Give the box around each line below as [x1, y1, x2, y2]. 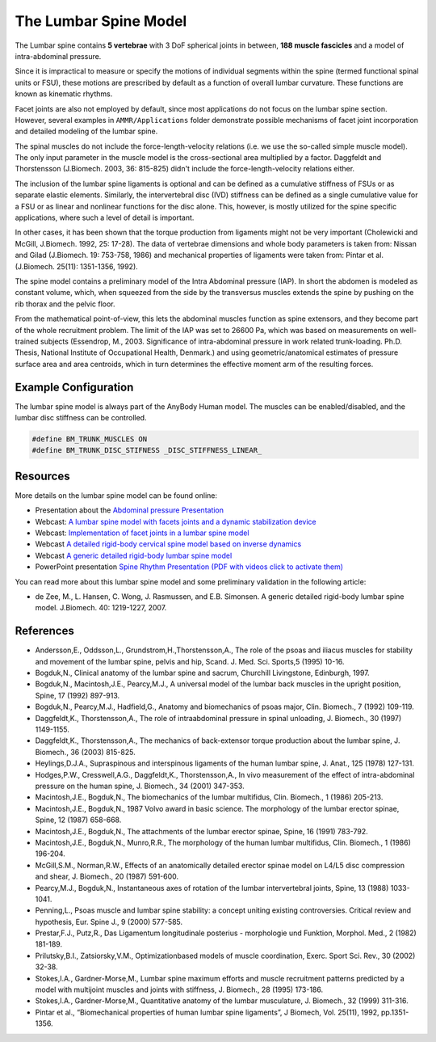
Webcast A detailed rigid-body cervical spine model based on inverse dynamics [35, 539, 302, 549]
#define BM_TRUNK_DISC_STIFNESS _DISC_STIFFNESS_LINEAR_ [31, 445, 262, 455]
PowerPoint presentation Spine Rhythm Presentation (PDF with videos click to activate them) [35, 562, 343, 572]
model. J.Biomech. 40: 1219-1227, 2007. [35, 603, 167, 613]
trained [15, 336, 40, 346]
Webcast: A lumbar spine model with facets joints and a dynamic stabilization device [35, 517, 317, 526]
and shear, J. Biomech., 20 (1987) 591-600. [35, 871, 179, 881]
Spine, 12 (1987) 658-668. [35, 815, 122, 825]
